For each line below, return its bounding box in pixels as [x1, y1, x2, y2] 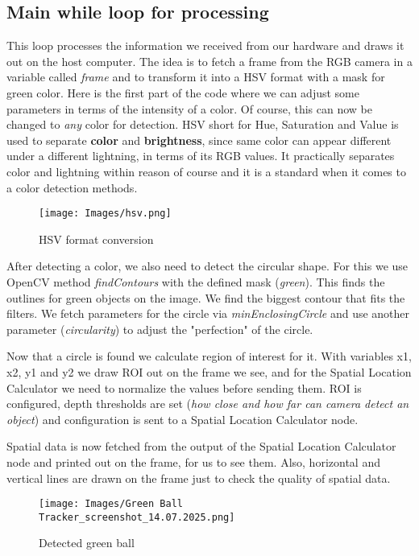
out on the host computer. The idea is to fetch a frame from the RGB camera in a [6, 52, 413, 69]
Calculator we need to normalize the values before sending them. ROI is [6, 379, 362, 396]
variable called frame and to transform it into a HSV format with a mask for [6, 68, 385, 85]
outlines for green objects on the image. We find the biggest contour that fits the [6, 289, 405, 306]
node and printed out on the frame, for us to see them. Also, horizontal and [6, 453, 380, 470]
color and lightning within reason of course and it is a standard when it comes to [6, 163, 406, 179]
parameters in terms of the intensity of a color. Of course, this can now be [6, 100, 372, 117]
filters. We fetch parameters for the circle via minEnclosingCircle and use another [6, 305, 410, 322]
